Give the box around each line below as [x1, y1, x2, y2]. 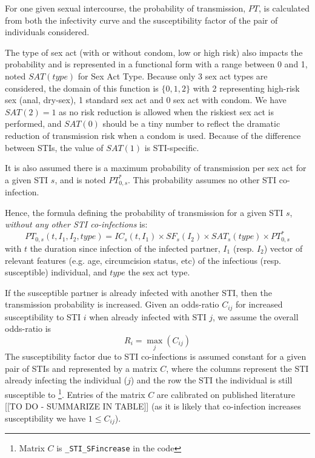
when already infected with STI [89, 310, 207, 323]
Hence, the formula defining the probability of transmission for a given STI [5, 206, 283, 218]
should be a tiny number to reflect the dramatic [102, 117, 280, 130]
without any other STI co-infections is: [5, 218, 148, 231]
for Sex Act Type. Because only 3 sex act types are [78, 69, 268, 82]
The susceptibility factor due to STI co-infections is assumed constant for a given [5, 350, 307, 363]
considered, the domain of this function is [5, 81, 159, 94]
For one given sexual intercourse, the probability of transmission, [5, 2, 246, 14]
